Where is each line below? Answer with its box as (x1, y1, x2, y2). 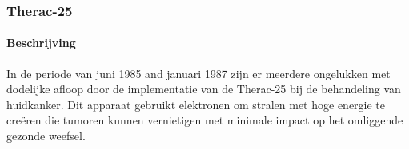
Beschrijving (6, 34, 76, 51)
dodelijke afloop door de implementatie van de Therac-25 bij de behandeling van (6, 80, 401, 97)
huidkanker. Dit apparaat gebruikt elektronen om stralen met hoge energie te (6, 96, 386, 112)
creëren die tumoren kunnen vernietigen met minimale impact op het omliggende (6, 112, 403, 128)
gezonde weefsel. (6, 127, 86, 144)
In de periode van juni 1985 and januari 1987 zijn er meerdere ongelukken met (6, 65, 391, 81)
